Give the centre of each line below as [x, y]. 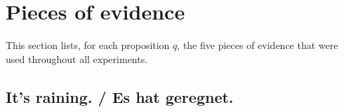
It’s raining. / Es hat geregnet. [120, 96]
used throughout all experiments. [77, 58]
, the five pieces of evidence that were [258, 45]
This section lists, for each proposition [88, 45]
